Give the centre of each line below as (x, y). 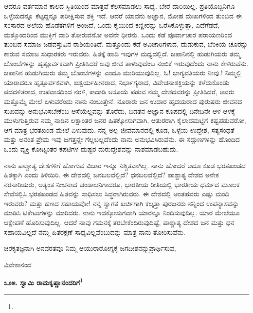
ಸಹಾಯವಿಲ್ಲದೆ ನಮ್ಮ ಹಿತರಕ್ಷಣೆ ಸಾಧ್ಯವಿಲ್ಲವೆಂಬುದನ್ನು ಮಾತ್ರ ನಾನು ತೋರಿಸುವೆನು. (95, 232)
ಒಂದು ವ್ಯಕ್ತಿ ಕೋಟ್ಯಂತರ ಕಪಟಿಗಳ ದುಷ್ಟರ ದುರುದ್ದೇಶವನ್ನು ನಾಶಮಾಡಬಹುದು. (91, 148)
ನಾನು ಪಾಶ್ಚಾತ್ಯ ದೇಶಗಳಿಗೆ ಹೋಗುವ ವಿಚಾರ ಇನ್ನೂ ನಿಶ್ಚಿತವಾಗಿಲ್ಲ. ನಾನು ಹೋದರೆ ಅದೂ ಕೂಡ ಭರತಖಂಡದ (125, 165)
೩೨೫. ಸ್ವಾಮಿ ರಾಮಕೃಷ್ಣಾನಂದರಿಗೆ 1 (44, 282)
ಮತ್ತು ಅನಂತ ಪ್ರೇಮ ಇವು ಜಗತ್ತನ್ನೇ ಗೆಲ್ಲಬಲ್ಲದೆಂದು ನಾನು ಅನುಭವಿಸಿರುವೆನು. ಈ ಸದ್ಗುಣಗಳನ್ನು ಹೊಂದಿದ (122, 139)
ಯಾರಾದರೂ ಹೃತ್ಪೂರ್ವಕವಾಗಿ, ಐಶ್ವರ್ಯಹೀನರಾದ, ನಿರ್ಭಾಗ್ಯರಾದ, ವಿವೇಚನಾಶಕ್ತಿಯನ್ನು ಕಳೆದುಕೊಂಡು (117, 82)
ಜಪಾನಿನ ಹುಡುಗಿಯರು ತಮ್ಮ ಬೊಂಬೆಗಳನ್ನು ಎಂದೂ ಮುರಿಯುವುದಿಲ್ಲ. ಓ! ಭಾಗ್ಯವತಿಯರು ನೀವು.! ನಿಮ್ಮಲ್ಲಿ (123, 73)
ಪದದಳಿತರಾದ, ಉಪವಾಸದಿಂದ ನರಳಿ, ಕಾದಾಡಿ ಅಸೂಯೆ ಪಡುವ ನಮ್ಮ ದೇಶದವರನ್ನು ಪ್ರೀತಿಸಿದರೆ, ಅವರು (119, 92)
